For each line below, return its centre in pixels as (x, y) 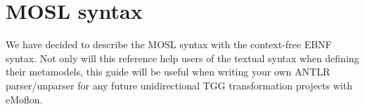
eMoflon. (24, 99)
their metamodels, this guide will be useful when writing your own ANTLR (168, 72)
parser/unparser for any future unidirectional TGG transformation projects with (179, 85)
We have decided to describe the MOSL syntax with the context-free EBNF (169, 44)
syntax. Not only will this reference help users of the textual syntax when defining (182, 58)
